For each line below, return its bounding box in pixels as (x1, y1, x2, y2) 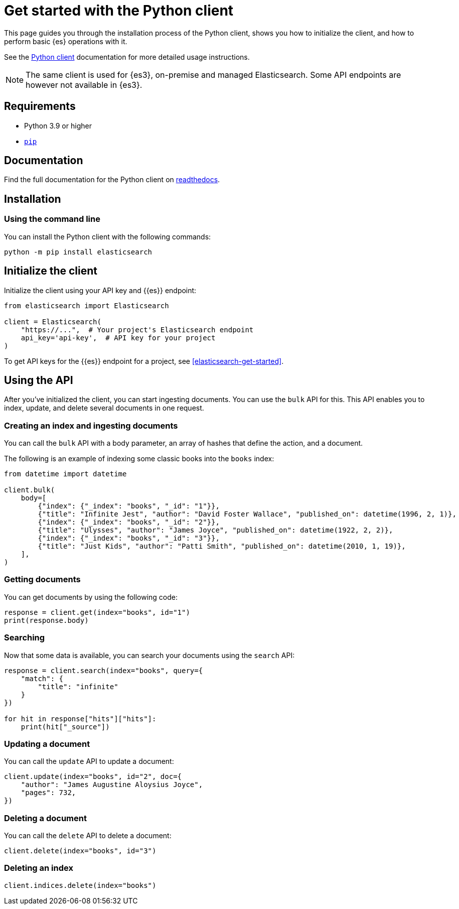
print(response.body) (4, 616, 89, 624)
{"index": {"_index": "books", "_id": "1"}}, (38, 502, 220, 510)
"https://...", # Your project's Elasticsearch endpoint (21, 325, 254, 334)
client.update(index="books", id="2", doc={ (4, 772, 182, 781)
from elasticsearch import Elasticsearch (4, 301, 169, 310)
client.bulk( (4, 486, 55, 494)
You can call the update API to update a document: (4, 757, 174, 766)
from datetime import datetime (4, 470, 127, 478)
